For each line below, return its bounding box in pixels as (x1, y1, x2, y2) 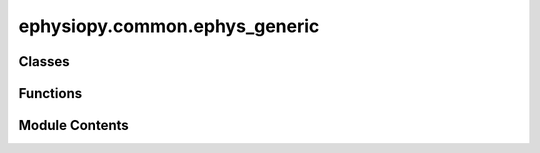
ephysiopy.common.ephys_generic (18, 15, 320, 37)
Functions (18, 85, 83, 102)
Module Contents (18, 117, 129, 134)
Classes (18, 53, 70, 70)
